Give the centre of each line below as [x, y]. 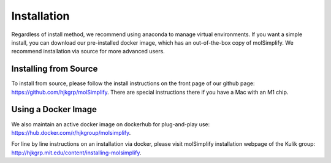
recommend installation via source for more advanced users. [88, 51]
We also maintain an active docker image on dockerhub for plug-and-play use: [111, 124]
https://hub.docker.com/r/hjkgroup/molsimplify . [71, 132]
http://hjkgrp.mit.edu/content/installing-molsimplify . [76, 153]
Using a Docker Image [54, 109]
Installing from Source [55, 69]
